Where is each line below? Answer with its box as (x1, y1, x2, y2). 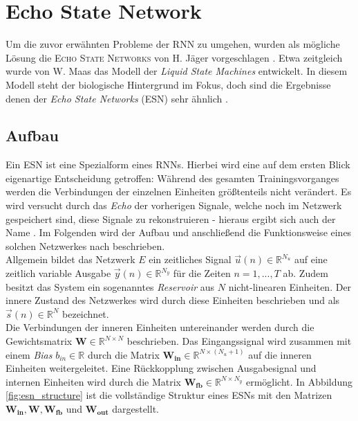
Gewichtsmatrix (6, 334, 73, 348)
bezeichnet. (62, 306, 109, 321)
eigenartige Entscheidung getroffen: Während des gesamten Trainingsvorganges (6, 170, 339, 185)
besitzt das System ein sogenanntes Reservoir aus (6, 279, 215, 294)
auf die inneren (248, 347, 312, 361)
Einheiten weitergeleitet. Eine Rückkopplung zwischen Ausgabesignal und (6, 361, 317, 375)
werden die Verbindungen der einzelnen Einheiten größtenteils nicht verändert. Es (6, 184, 352, 199)
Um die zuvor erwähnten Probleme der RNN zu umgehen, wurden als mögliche (6, 37, 340, 51)
